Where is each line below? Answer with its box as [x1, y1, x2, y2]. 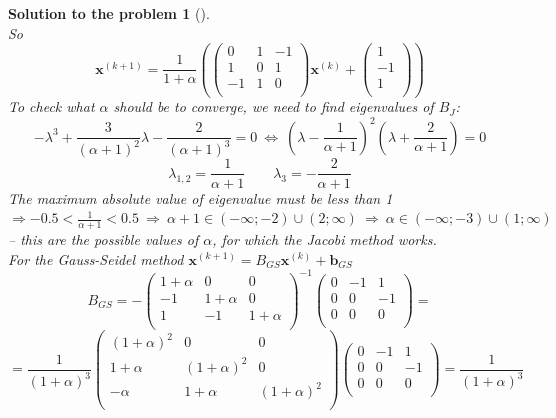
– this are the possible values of [8, 228, 199, 249]
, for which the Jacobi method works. [212, 228, 437, 249]
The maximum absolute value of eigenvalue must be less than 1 [8, 187, 393, 208]
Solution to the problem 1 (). [8, 3, 210, 23]
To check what [8, 96, 95, 117]
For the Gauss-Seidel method [8, 248, 184, 269]
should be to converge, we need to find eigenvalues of [113, 96, 434, 117]
